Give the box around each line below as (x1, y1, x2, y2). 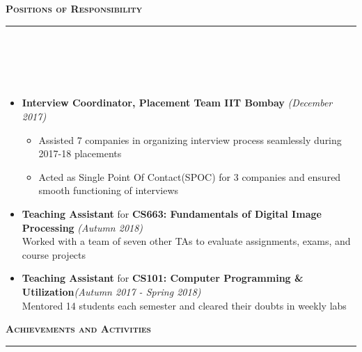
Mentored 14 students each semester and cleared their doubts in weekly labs (22, 298, 347, 312)
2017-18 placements (38, 146, 122, 161)
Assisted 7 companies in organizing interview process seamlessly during (38, 132, 342, 147)
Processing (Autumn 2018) (22, 220, 143, 234)
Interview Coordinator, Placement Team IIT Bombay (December (22, 95, 333, 110)
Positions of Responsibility (6, 1, 143, 15)
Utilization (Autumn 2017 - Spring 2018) (22, 284, 201, 298)
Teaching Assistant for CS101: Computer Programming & (22, 271, 304, 285)
